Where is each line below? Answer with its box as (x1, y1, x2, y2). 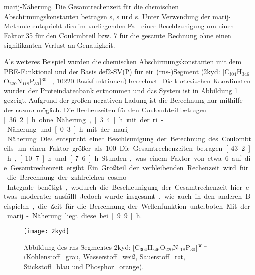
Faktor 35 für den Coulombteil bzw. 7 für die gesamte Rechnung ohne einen (4, 30, 231, 40)
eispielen (4, 200, 29, 211)
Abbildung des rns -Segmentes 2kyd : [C (24, 242, 140, 252)
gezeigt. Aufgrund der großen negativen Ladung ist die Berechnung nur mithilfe (4, 95, 243, 105)
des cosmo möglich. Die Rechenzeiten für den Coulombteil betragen (4, 104, 206, 114)
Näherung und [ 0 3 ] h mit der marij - (7, 124, 135, 134)
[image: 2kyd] (24, 228, 70, 235)
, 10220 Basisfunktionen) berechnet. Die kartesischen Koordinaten (52, 76, 251, 86)
